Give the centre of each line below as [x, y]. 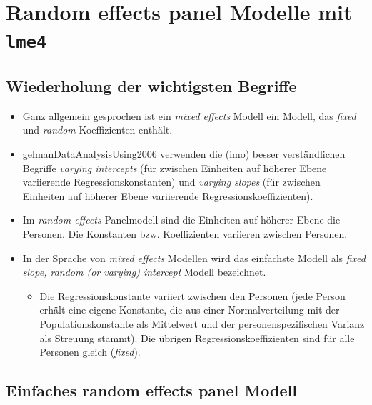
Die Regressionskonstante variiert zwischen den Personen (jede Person [192, 295]
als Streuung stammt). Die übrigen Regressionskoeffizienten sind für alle [197, 337]
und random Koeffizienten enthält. [97, 130]
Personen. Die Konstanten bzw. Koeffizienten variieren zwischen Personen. [185, 234]
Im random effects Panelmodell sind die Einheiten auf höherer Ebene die [181, 220]
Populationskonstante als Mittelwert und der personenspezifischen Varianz [202, 324]
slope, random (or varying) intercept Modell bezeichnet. [144, 272]
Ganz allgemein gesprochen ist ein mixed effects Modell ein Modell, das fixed [189, 115]
